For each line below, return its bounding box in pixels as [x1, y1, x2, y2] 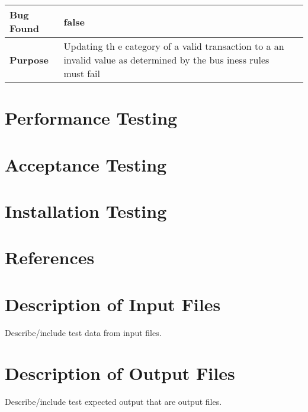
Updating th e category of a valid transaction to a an [63, 39, 284, 53]
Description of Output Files [5, 361, 235, 385]
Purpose [9, 53, 49, 66]
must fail [63, 66, 101, 80]
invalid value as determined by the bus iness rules [63, 53, 269, 66]
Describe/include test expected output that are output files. [5, 395, 222, 408]
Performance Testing [5, 106, 178, 130]
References [5, 245, 95, 270]
